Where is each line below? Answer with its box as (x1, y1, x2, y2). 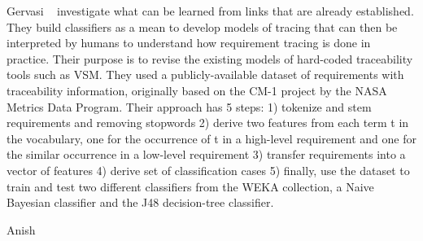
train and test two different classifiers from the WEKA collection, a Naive (7, 177, 374, 195)
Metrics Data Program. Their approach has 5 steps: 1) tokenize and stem (7, 98, 372, 115)
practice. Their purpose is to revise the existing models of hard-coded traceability (7, 50, 413, 67)
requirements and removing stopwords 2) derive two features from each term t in (7, 114, 409, 131)
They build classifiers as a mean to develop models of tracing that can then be (7, 18, 398, 35)
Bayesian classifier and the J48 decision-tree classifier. (7, 194, 274, 211)
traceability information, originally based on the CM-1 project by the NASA (7, 81, 387, 99)
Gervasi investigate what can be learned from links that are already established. (7, 2, 414, 19)
